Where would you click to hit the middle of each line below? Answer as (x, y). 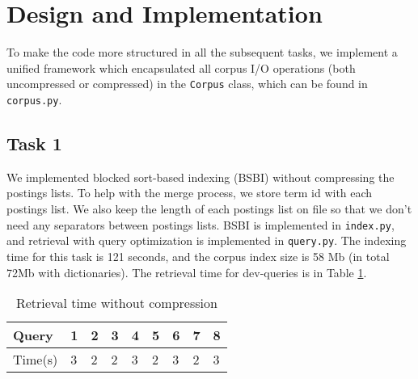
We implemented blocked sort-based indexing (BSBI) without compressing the (201, 177)
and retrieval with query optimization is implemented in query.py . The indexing (207, 240)
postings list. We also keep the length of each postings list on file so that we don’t (209, 209)
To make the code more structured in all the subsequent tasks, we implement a (202, 52)
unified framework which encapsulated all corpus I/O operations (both (181, 67)
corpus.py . (34, 99)
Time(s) (36, 360)
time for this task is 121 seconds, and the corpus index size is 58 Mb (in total (198, 256)
